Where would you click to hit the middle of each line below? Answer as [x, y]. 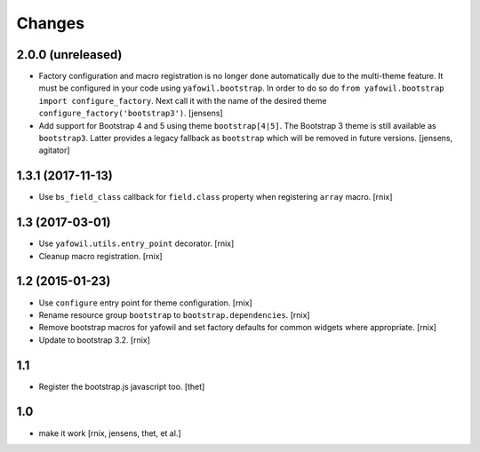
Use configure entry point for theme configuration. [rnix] [145, 303]
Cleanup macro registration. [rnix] [101, 256]
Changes [50, 23]
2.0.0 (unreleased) [69, 55]
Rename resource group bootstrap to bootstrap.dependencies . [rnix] [174, 314]
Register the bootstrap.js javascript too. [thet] [122, 386]
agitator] [54, 150]
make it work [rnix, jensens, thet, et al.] [110, 433]
